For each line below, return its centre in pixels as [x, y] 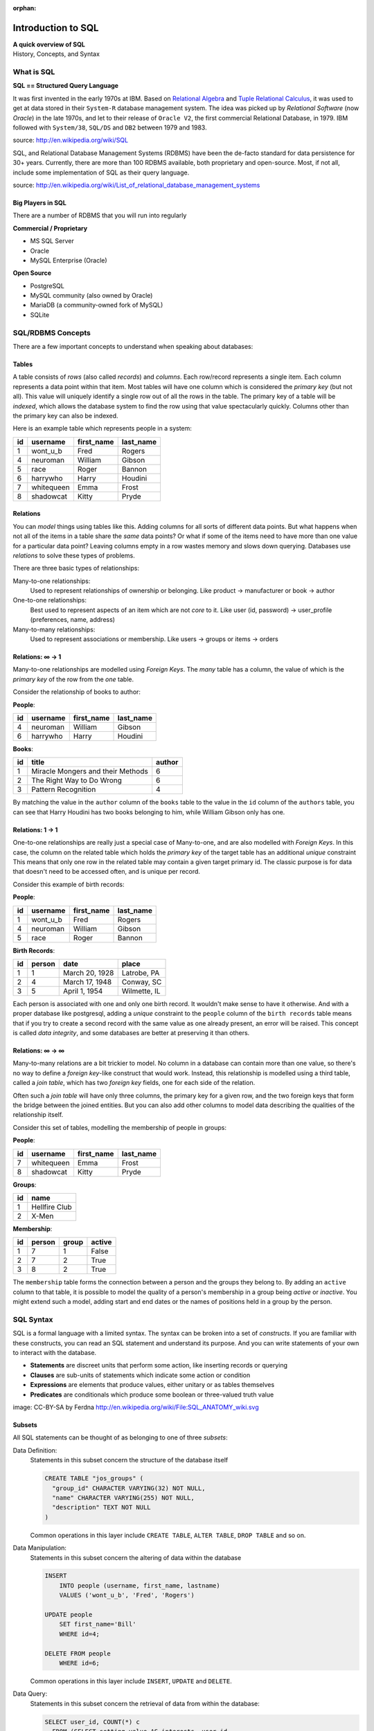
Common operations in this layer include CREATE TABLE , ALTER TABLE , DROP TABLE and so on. [168, 1535]
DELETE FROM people [78, 1653]
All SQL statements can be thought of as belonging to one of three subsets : [120, 1437]
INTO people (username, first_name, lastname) [140, 1585]
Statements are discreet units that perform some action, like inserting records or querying [159, 1365]
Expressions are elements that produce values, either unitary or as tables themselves [152, 1385]
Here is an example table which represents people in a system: [102, 429]
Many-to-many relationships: [54, 629]
